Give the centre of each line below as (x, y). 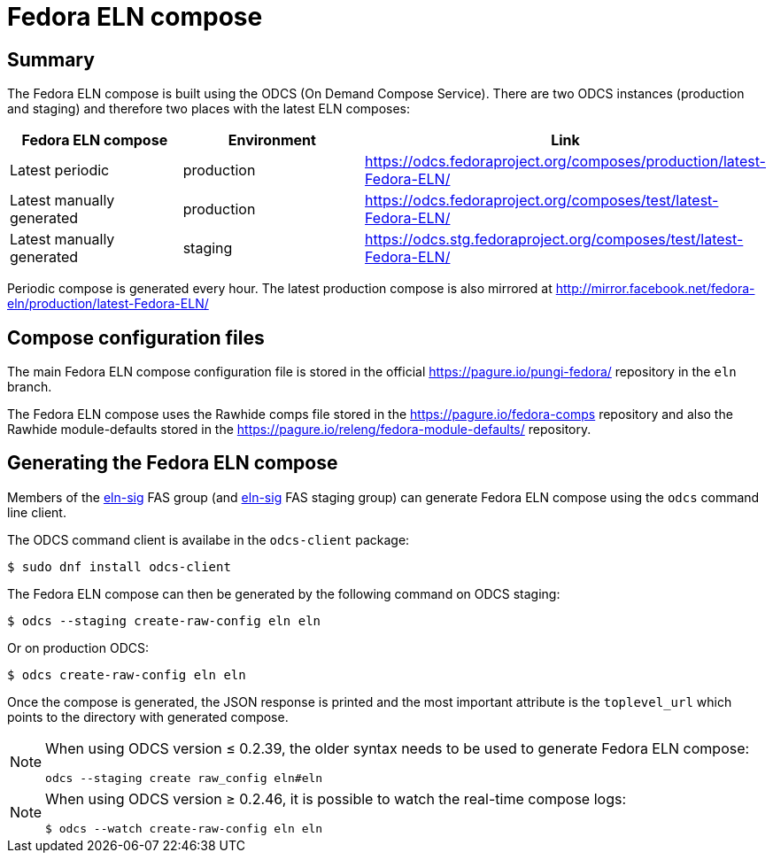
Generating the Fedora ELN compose (173, 463)
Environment (272, 140)
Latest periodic (60, 170)
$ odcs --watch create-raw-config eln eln (184, 828)
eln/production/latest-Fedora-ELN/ (108, 304)
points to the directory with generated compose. (148, 717)
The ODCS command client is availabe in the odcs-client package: (209, 539)
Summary (51, 59)
